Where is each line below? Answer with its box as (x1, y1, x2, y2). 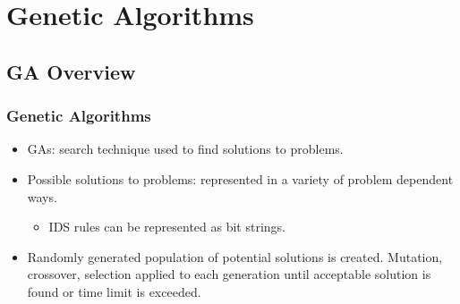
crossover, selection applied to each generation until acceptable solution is (27, 265, 431, 283)
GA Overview (6, 57, 136, 85)
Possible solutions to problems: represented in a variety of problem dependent (27, 169, 454, 188)
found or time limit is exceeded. (27, 282, 201, 300)
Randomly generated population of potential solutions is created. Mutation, (27, 247, 443, 266)
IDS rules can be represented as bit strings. (48, 217, 285, 236)
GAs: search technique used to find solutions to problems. (27, 139, 344, 158)
